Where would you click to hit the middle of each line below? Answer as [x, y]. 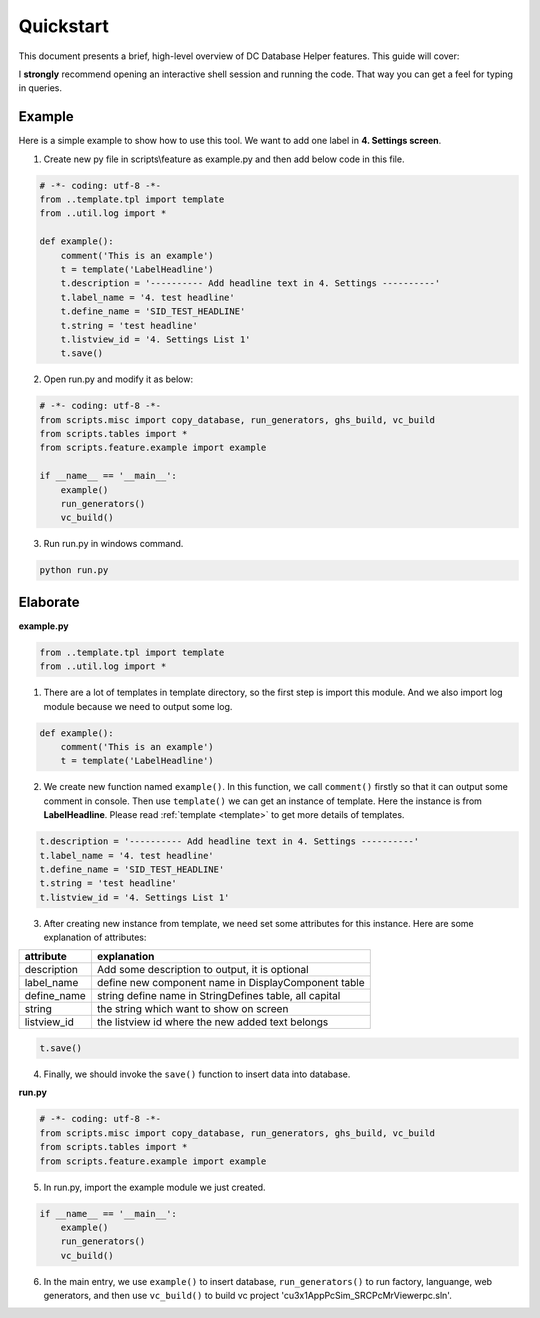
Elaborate [49, 601]
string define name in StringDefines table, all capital [218, 996]
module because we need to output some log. [138, 706]
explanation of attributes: [95, 937]
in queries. [40, 88]
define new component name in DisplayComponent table [230, 983]
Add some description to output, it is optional [202, 970]
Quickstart [64, 26]
